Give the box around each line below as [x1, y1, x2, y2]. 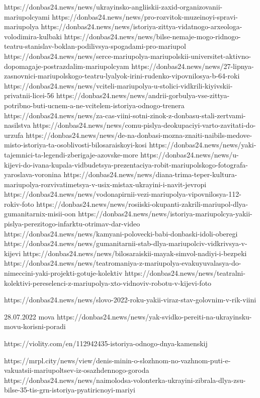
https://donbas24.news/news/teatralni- [125, 268, 245, 278]
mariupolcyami [4, 11, 50, 22]
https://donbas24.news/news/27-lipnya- [131, 60, 254, 71]
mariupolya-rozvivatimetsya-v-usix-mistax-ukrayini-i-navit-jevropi [4, 179, 207, 189]
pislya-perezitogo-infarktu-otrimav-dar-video [4, 218, 140, 229]
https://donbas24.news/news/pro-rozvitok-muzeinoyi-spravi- [52, 11, 238, 22]
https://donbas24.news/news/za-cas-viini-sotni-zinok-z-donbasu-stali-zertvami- [4, 110, 246, 120]
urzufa [4, 129, 24, 140]
